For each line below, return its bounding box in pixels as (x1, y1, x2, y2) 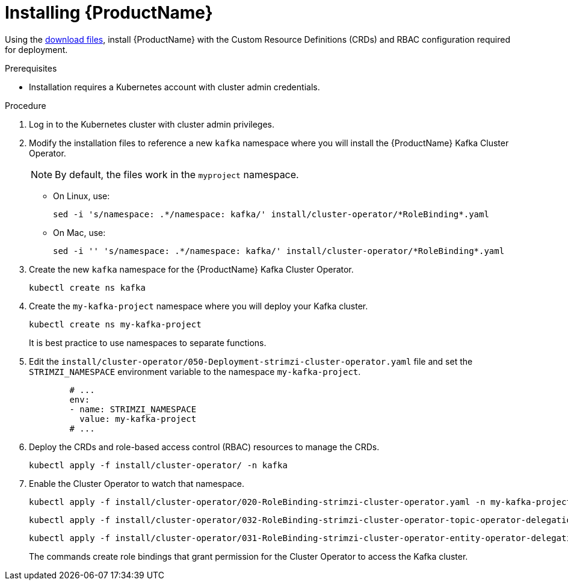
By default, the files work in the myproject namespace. (55, 168, 299, 181)
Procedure (5, 100, 46, 111)
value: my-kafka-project (79, 413, 197, 424)
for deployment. (5, 44, 68, 55)
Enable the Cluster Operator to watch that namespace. (29, 478, 244, 489)
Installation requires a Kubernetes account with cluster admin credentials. (29, 81, 320, 92)
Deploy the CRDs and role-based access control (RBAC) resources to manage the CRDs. (29, 441, 380, 452)
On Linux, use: (53, 190, 110, 201)
